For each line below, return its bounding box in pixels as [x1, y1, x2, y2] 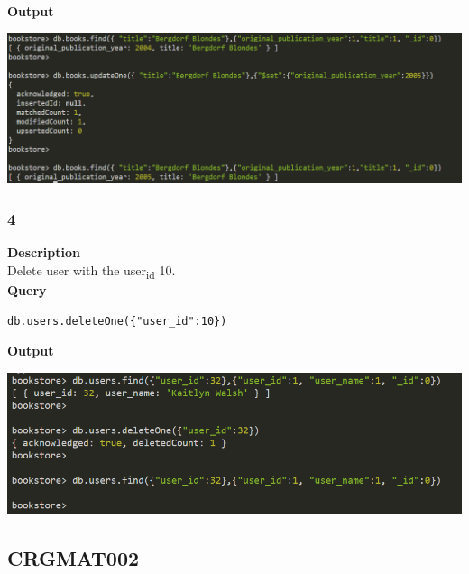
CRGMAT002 [7, 544, 140, 572]
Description [7, 243, 81, 262]
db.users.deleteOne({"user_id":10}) [7, 314, 227, 328]
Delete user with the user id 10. [7, 260, 176, 282]
